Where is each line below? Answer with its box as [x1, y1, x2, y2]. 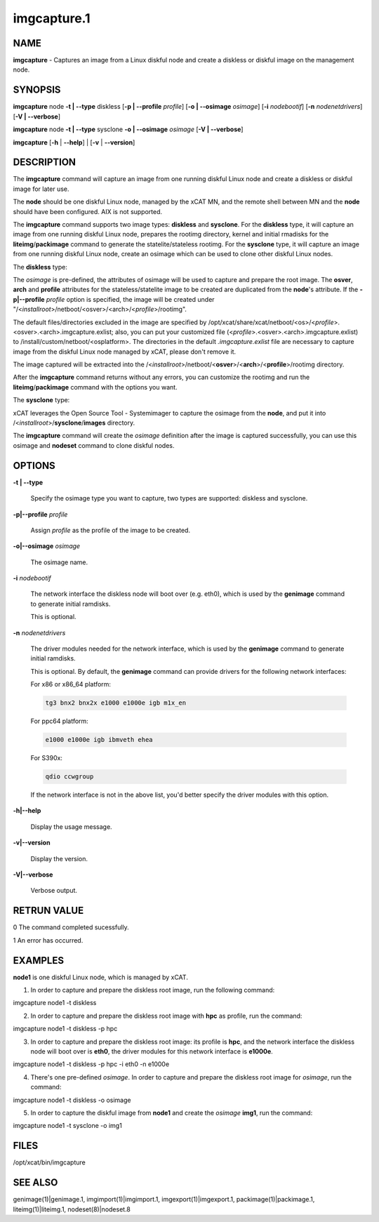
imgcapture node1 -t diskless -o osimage [13, 1096, 131, 1104]
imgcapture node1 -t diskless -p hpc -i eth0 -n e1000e [13, 1060, 170, 1068]
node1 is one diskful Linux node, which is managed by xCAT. [13, 973, 189, 981]
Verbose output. [30, 886, 77, 895]
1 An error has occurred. [13, 936, 84, 944]
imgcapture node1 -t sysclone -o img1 [13, 1122, 122, 1130]
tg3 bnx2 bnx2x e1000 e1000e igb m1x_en [45, 699, 186, 707]
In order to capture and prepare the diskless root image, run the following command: [30, 986, 275, 995]
